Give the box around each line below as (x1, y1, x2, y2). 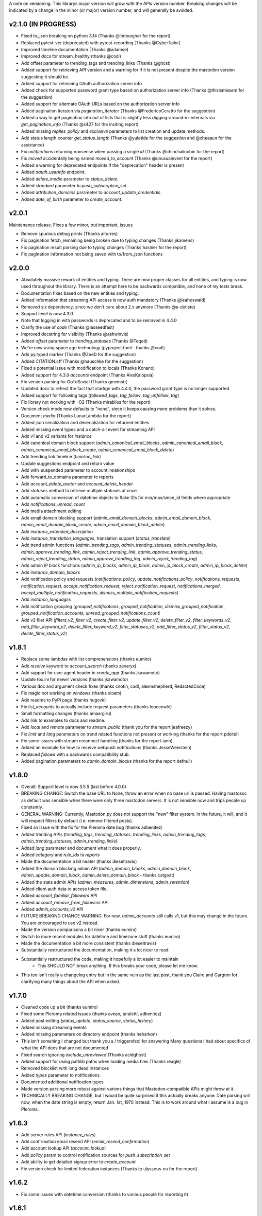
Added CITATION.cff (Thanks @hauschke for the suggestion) (21, 358, 143, 364)
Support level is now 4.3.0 (21, 311, 73, 316)
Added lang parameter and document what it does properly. (21, 845, 141, 851)
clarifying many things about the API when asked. (21, 978, 121, 984)
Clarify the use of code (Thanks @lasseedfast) (21, 324, 115, 330)
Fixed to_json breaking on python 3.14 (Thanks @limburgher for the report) (21, 33, 171, 39)
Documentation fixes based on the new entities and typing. (21, 290, 139, 296)
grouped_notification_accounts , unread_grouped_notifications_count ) (21, 610, 161, 616)
